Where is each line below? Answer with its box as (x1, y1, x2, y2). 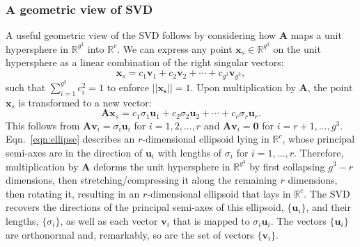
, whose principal (282, 132, 355, 146)
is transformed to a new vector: (18, 95, 152, 109)
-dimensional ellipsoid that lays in (147, 186, 291, 200)
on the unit (273, 41, 321, 56)
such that (6, 79, 46, 94)
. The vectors (270, 213, 327, 228)
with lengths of (157, 145, 222, 159)
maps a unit (290, 28, 342, 42)
